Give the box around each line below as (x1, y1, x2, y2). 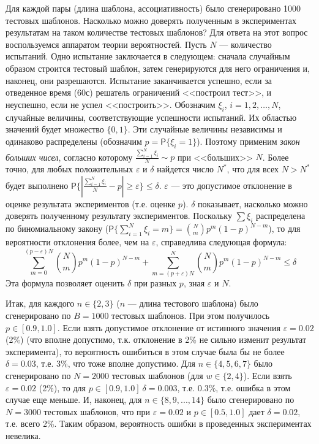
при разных (133, 276, 177, 289)
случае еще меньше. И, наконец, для (6, 393, 142, 406)
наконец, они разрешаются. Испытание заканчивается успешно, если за (6, 74, 272, 86)
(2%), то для (39, 381, 86, 394)
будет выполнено (6, 178, 69, 191)
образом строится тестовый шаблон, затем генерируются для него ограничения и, (6, 61, 310, 74)
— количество (219, 37, 272, 50)
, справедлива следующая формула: (156, 235, 287, 248)
